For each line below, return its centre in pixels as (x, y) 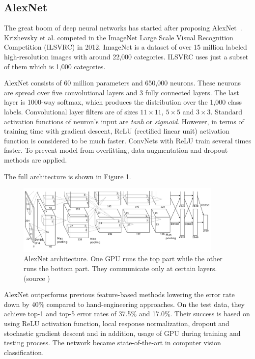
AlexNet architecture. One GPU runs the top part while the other (123, 259)
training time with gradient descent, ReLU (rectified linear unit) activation (117, 131)
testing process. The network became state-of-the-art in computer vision (113, 343)
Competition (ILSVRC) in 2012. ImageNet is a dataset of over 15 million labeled (126, 47)
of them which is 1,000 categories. (55, 66)
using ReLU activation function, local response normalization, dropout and (117, 323)
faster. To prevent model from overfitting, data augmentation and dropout (116, 150)
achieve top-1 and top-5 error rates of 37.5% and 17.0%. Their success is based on (127, 314)
